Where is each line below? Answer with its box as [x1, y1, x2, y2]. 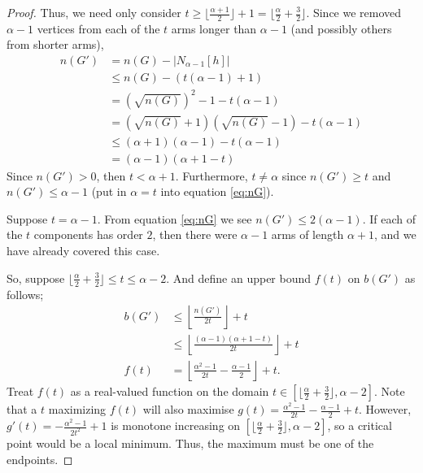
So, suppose [7, 269, 65, 286]
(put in [91, 183, 127, 200]
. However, [359, 401, 412, 418]
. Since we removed [306, 4, 402, 20]
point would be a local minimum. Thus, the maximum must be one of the [7, 435, 374, 452]
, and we [374, 226, 416, 243]
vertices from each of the [37, 20, 160, 37]
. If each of [362, 210, 416, 227]
